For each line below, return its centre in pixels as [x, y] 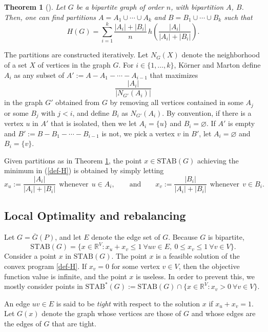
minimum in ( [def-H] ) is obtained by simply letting [84, 170]
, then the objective [209, 266]
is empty [242, 123]
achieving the [218, 160]
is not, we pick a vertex [138, 133]
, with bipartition [197, 7]
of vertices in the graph [74, 64]
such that [238, 17]
